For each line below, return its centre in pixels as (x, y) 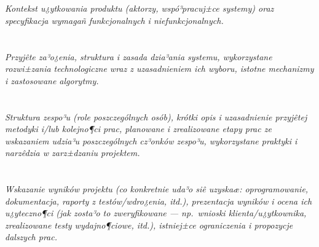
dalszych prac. (31, 237)
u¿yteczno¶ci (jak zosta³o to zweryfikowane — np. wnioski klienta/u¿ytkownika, (156, 213)
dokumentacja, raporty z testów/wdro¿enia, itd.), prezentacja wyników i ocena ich (159, 201)
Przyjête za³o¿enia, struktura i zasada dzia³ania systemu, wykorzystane (139, 56)
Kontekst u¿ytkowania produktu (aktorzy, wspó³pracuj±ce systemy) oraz (140, 8)
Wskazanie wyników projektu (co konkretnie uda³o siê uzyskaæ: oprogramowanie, (157, 189)
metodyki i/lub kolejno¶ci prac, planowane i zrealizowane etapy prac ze (138, 129)
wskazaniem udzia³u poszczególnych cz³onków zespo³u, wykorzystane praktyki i (151, 140)
